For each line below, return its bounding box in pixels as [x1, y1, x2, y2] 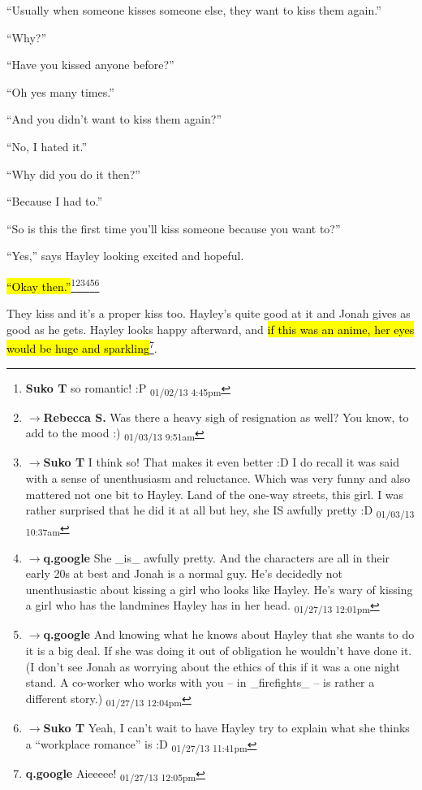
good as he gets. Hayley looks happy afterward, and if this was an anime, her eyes [6, 320, 415, 337]
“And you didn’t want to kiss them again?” [6, 111, 222, 128]
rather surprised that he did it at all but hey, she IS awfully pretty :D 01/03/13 [25, 501, 415, 521]
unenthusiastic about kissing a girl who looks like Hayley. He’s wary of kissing [25, 580, 413, 597]
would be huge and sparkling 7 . [6, 337, 157, 357]
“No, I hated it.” [6, 137, 88, 154]
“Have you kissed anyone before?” [6, 56, 174, 73]
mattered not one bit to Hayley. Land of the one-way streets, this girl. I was [25, 485, 404, 502]
